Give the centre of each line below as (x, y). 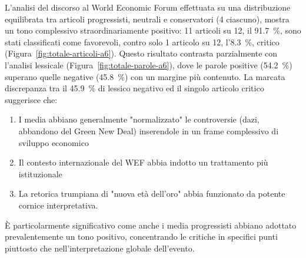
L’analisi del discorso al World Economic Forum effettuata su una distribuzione (148, 7)
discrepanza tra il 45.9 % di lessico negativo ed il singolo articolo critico (134, 88)
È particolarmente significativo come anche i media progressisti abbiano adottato (151, 225)
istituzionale (40, 173)
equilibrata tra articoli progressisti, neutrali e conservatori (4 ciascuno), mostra (147, 19)
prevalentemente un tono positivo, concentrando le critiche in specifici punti (141, 236)
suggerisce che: (31, 99)
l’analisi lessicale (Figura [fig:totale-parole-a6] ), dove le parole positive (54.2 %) (149, 64)
